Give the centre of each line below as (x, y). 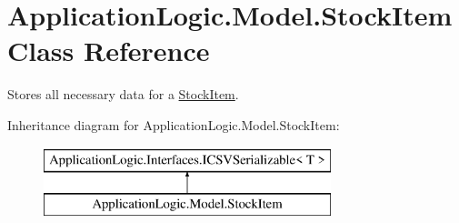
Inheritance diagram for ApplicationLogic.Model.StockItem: (174, 124)
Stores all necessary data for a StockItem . (123, 94)
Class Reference (109, 51)
